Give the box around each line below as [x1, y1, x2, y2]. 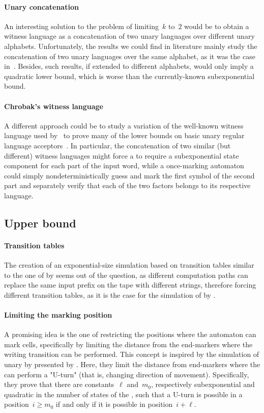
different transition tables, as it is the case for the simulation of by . [4, 289, 216, 300]
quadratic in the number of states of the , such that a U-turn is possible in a [4, 389, 243, 399]
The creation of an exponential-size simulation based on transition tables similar [4, 260, 254, 270]
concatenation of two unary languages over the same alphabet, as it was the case [4, 50, 255, 61]
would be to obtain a [184, 20, 249, 31]
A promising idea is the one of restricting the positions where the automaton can [4, 329, 256, 340]
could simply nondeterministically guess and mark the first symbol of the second [4, 170, 255, 180]
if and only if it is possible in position [55, 399, 173, 409]
